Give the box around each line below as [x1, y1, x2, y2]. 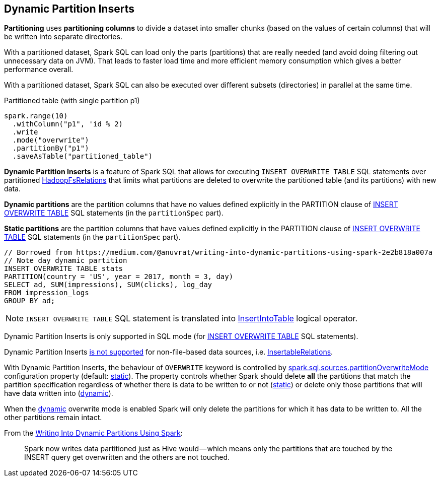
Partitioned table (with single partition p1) [4, 96, 140, 105]
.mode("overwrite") [12, 136, 89, 145]
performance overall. [4, 65, 74, 74]
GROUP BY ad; [4, 297, 55, 305]
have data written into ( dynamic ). [4, 389, 113, 398]
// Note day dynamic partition [4, 256, 127, 265]
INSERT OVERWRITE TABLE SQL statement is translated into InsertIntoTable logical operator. [26, 313, 358, 324]
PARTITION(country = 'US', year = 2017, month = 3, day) [4, 272, 234, 281]
